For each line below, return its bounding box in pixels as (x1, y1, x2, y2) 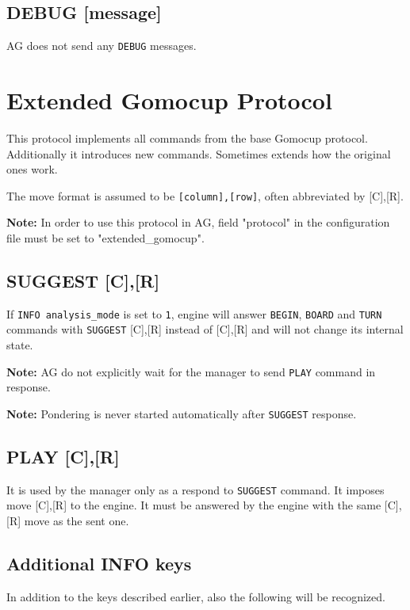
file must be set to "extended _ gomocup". (6, 230, 205, 246)
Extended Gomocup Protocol (6, 84, 332, 116)
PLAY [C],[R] (6, 444, 120, 469)
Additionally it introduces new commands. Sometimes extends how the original (6, 145, 391, 162)
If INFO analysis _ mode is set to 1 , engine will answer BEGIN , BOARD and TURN (6, 305, 382, 322)
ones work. (6, 161, 58, 177)
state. (6, 337, 33, 353)
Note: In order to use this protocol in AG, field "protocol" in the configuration (6, 214, 390, 231)
